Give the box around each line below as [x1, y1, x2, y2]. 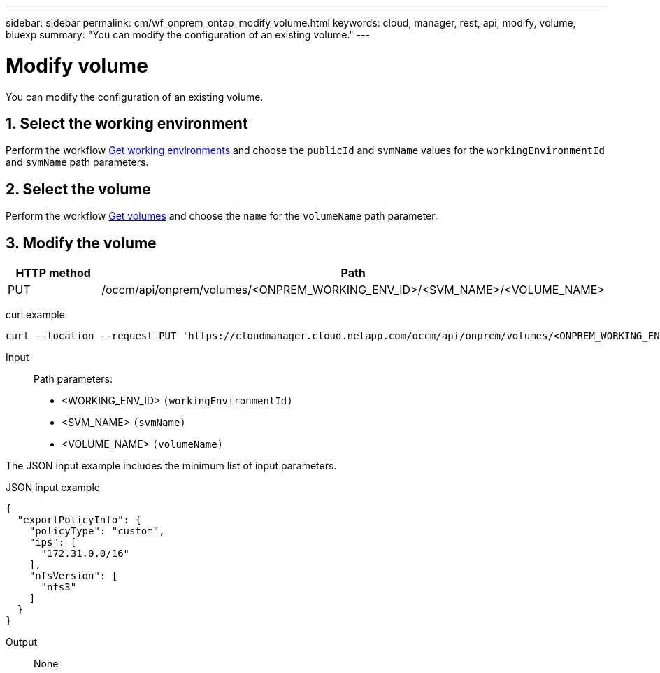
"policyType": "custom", [29, 525, 165, 537]
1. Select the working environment [6, 114, 248, 132]
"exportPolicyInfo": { [17, 514, 141, 526]
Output [6, 636, 37, 649]
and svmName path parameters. [6, 156, 149, 169]
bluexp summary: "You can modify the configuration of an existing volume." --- [6, 29, 371, 41]
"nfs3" [41, 581, 77, 593]
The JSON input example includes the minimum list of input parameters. [6, 460, 337, 472]
